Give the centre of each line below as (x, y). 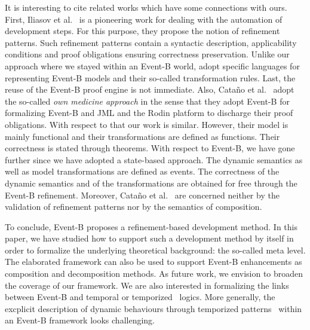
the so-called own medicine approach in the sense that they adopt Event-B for (147, 101)
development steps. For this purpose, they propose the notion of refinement (142, 31)
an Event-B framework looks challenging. (80, 320)
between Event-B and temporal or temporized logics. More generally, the (140, 297)
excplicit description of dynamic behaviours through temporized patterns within (154, 308)
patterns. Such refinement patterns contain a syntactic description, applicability (151, 42)
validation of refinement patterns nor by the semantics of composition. (133, 207)
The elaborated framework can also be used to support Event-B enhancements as (154, 262)
